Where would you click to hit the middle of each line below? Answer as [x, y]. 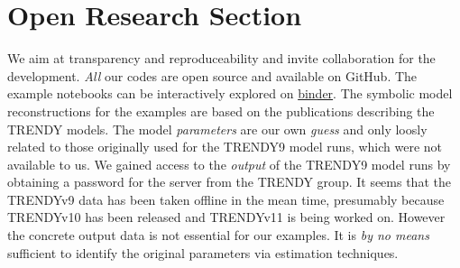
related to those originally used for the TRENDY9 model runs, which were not [225, 147]
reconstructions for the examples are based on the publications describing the [221, 111]
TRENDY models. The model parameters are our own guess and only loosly [217, 129]
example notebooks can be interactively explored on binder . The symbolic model [230, 93]
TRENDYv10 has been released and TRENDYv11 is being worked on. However [226, 217]
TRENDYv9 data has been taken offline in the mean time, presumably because [226, 199]
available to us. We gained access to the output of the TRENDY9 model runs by [229, 164]
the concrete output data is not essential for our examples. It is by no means [218, 235]
